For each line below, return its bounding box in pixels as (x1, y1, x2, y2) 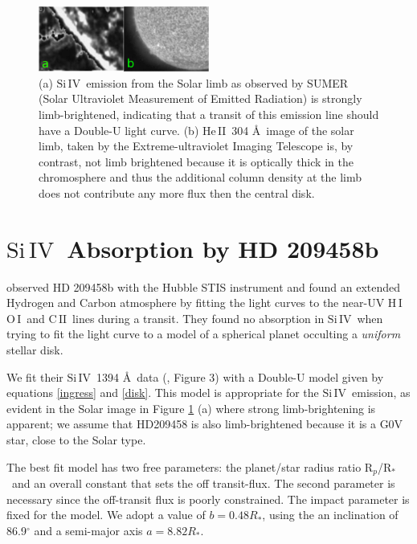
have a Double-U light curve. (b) (39, 121, 199, 138)
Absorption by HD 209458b (67, 231, 379, 264)
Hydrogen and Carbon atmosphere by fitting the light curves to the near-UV (6, 294, 385, 311)
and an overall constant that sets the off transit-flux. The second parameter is (11, 475, 395, 492)
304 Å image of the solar (231, 121, 354, 138)
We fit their (6, 368, 63, 385)
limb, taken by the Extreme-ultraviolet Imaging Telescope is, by (39, 137, 354, 154)
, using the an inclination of (262, 506, 399, 523)
